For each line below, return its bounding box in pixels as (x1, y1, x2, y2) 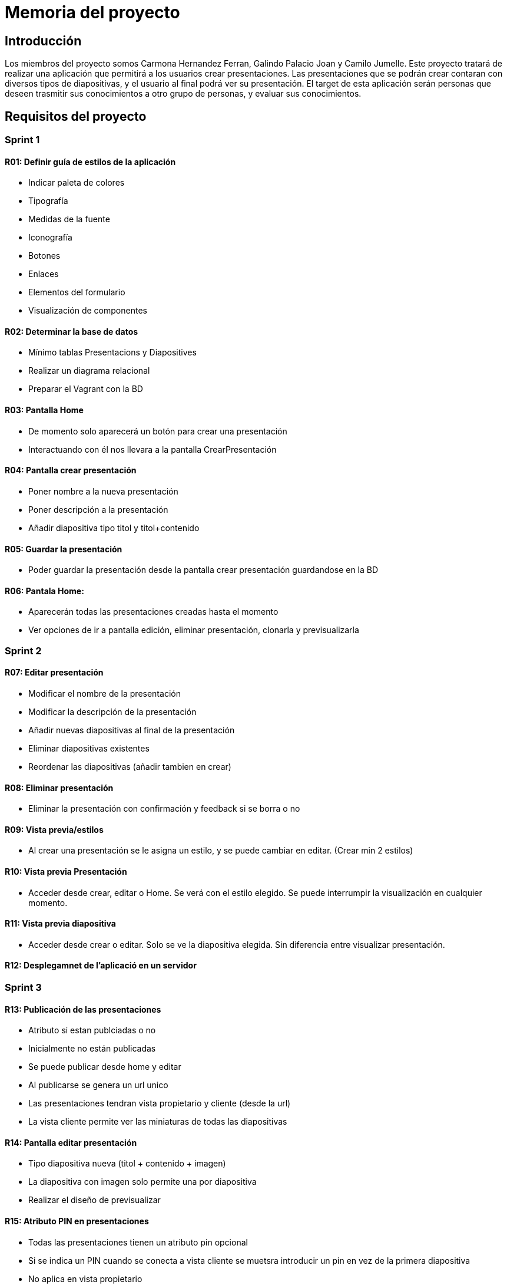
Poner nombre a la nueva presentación (28, 486, 178, 496)
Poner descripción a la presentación (28, 504, 168, 515)
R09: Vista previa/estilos (5, 824, 104, 835)
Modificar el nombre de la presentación (28, 688, 181, 698)
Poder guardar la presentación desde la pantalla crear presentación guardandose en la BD (28, 565, 379, 575)
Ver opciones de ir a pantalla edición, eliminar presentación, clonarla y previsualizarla (28, 625, 359, 635)
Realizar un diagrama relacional (28, 365, 150, 376)
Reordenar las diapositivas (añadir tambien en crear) (28, 761, 231, 772)
